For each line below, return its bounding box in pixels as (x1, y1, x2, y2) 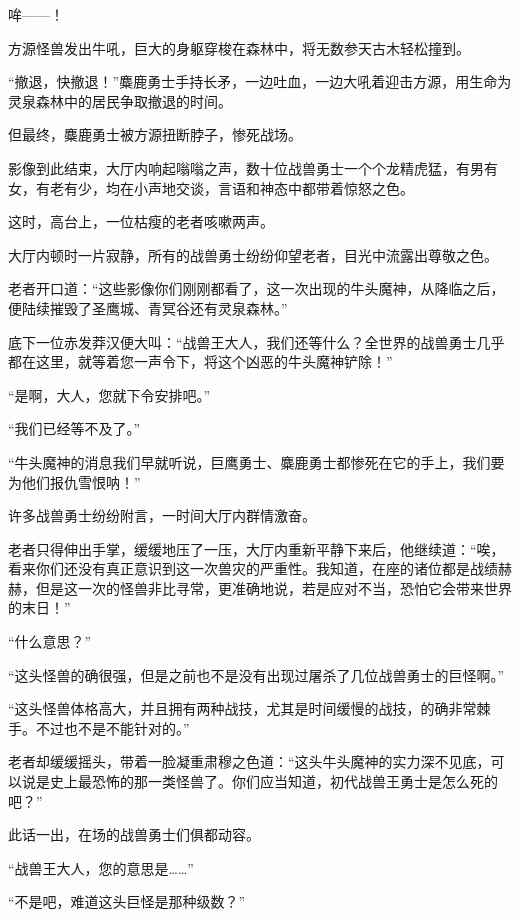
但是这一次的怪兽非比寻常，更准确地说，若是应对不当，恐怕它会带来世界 (35, 577, 512, 598)
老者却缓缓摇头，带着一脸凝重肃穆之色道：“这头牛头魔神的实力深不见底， (8, 751, 491, 772)
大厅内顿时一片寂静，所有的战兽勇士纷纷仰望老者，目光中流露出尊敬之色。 (8, 244, 498, 265)
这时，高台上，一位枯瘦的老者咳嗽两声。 (8, 211, 274, 232)
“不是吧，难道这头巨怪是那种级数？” (8, 891, 246, 912)
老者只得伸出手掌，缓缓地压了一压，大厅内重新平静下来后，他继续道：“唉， (8, 538, 505, 559)
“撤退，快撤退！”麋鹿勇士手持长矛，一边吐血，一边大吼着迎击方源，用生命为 (8, 71, 512, 92)
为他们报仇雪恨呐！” (8, 471, 141, 492)
